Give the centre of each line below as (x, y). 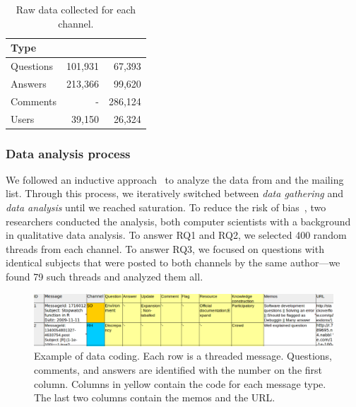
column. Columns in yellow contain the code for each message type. (180, 383)
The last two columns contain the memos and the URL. (155, 397)
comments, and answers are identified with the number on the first (178, 369)
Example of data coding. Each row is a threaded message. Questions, (183, 356)
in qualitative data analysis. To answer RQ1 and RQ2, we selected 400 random (176, 235)
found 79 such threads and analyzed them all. (105, 277)
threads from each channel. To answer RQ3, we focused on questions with (165, 248)
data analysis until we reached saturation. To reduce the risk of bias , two (166, 207)
